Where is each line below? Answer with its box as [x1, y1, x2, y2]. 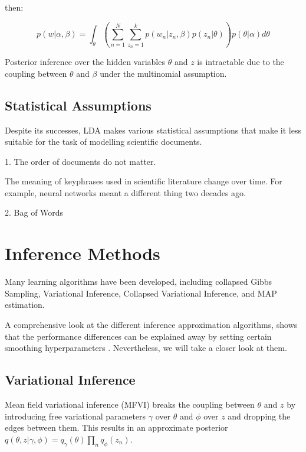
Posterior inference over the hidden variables [5, 56, 165, 68]
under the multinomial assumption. [100, 67, 227, 79]
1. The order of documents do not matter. [5, 155, 156, 167]
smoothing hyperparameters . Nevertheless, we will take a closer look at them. [5, 342, 287, 354]
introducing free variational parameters [5, 409, 146, 422]
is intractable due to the [197, 56, 284, 68]
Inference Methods [5, 241, 160, 265]
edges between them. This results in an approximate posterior [5, 421, 228, 434]
